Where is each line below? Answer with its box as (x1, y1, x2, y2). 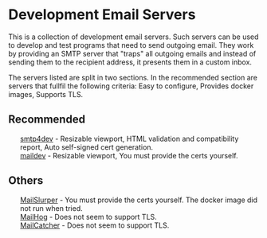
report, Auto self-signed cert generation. (19, 142, 154, 152)
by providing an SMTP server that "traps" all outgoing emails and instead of (8, 49, 257, 58)
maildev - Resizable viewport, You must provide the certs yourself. (19, 150, 238, 160)
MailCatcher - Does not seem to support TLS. (19, 220, 170, 230)
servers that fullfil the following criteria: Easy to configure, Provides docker (8, 81, 254, 91)
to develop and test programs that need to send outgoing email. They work (8, 40, 254, 49)
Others (8, 174, 44, 188)
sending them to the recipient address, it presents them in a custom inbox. (8, 57, 253, 67)
